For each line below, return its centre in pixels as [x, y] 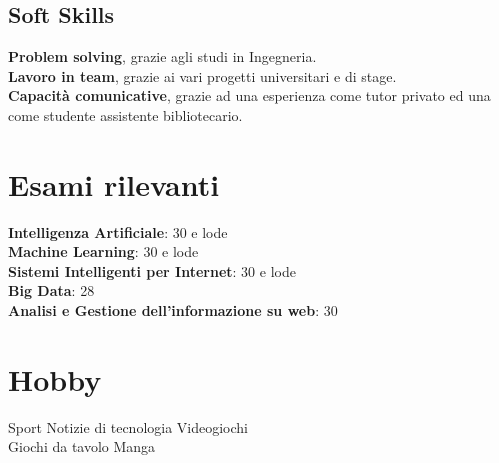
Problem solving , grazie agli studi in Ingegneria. [162, 56]
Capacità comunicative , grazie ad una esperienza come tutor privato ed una [249, 95]
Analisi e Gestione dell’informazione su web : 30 [173, 310]
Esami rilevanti [114, 183]
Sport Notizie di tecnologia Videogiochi [128, 426]
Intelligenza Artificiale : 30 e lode [118, 231]
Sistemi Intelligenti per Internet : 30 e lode [152, 270]
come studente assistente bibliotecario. [125, 114]
